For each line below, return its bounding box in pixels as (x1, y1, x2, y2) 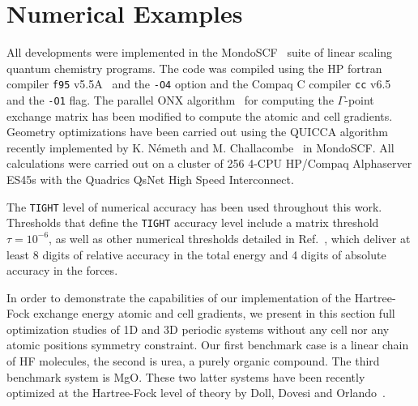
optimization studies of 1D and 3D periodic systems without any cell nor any (6, 320, 390, 337)
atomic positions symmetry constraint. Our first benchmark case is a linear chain (6, 336, 409, 353)
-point (344, 91, 374, 108)
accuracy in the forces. (6, 262, 118, 279)
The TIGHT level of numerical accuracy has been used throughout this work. (6, 198, 382, 215)
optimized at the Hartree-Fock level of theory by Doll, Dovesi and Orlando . (6, 384, 386, 401)
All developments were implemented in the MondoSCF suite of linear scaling (6, 44, 393, 61)
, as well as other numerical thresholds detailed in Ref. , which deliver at (49, 229, 411, 246)
